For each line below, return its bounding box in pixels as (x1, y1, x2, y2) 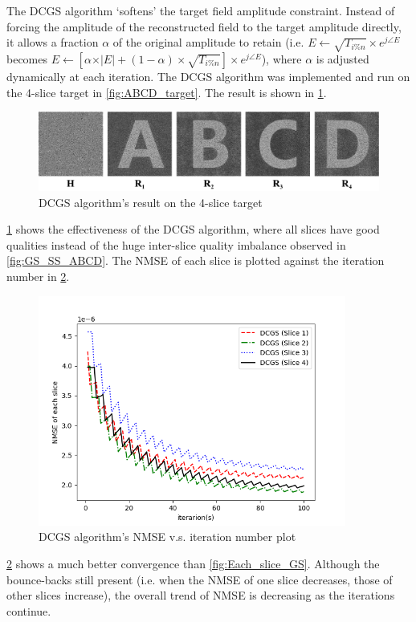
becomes (6, 50, 48, 67)
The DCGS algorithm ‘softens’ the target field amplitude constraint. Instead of (6, 2, 395, 18)
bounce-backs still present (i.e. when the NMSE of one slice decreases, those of (6, 571, 393, 587)
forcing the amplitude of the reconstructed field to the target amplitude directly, (6, 18, 402, 35)
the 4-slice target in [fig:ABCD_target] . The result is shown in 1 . (6, 83, 327, 100)
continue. (6, 602, 51, 619)
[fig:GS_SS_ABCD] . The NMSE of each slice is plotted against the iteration (6, 252, 385, 269)
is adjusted (316, 50, 369, 67)
